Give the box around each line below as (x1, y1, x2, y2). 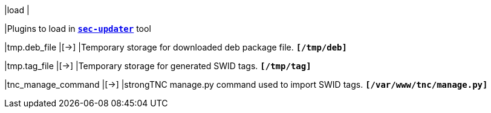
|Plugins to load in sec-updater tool (4, 23, 151, 34)
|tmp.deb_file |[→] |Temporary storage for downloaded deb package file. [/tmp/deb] (4, 42, 347, 52)
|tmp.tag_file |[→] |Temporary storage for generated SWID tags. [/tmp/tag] (4, 61, 311, 71)
